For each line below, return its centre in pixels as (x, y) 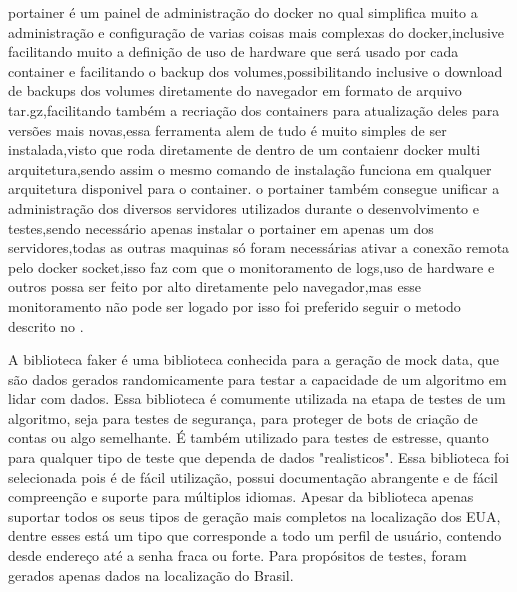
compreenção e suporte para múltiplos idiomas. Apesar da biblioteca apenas (241, 496)
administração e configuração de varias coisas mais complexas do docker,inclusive (256, 31)
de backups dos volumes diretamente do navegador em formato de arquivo (235, 90)
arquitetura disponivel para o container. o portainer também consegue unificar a (254, 188)
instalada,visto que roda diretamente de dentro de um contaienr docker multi (244, 149)
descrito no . (46, 325)
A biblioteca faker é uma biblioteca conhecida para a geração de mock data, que (253, 359)
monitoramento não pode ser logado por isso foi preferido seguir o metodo (234, 305)
